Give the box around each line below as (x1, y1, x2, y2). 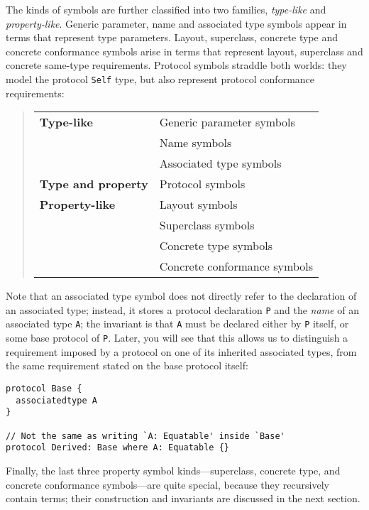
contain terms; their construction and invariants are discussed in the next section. (6, 491, 360, 506)
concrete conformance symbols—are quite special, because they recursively (6, 477, 329, 492)
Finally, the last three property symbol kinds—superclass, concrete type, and (6, 462, 341, 477)
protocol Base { (6, 383, 82, 394)
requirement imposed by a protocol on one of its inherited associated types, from (6, 344, 357, 359)
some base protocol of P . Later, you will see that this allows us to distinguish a (6, 330, 348, 345)
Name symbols (159, 134, 232, 151)
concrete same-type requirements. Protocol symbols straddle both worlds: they (6, 58, 347, 72)
